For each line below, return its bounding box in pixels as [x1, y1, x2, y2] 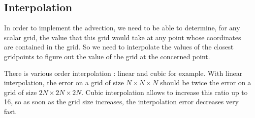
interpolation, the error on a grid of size [4, 77, 124, 88]
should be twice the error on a [160, 77, 252, 88]
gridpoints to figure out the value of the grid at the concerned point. [4, 51, 210, 61]
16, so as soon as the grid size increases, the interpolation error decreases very [4, 96, 239, 107]
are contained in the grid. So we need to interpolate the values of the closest [4, 42, 234, 52]
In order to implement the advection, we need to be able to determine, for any [4, 23, 240, 33]
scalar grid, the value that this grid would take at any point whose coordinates [4, 32, 241, 42]
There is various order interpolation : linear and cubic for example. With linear [4, 68, 243, 78]
